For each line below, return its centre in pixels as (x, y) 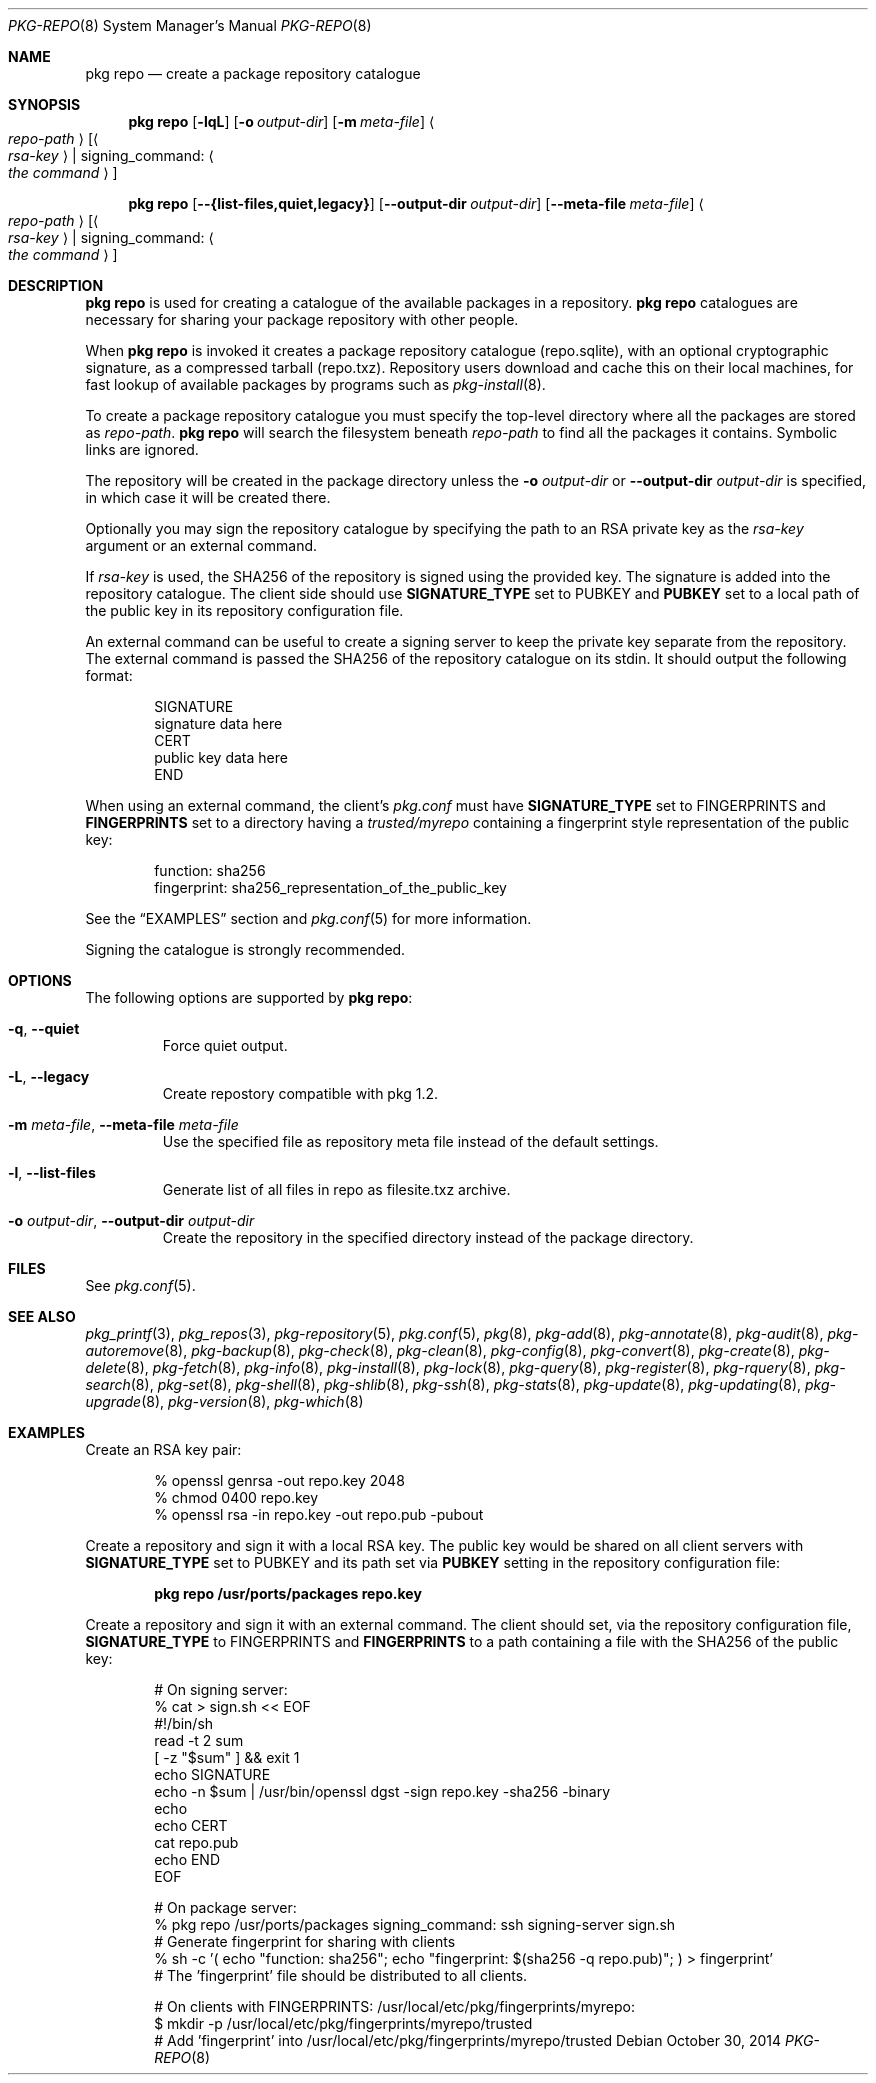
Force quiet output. (225, 1045)
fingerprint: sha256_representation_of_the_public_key (330, 887)
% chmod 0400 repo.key (236, 1497)
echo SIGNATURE (212, 1774)
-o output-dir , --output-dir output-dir (131, 1220)
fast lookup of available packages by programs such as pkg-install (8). (315, 384)
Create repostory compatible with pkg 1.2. (300, 1093)
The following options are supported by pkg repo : (249, 997)
